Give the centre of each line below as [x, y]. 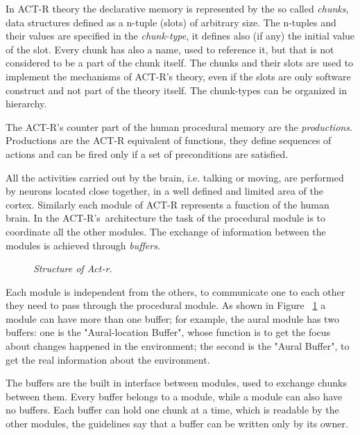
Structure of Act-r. [73, 268]
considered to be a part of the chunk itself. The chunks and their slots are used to [180, 63]
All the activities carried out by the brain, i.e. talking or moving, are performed [175, 177]
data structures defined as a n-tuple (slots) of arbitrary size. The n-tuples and [171, 22]
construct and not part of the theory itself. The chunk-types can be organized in [176, 90]
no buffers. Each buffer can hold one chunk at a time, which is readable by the [172, 410]
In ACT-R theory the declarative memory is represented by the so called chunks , [177, 8]
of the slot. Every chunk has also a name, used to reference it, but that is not [170, 49]
